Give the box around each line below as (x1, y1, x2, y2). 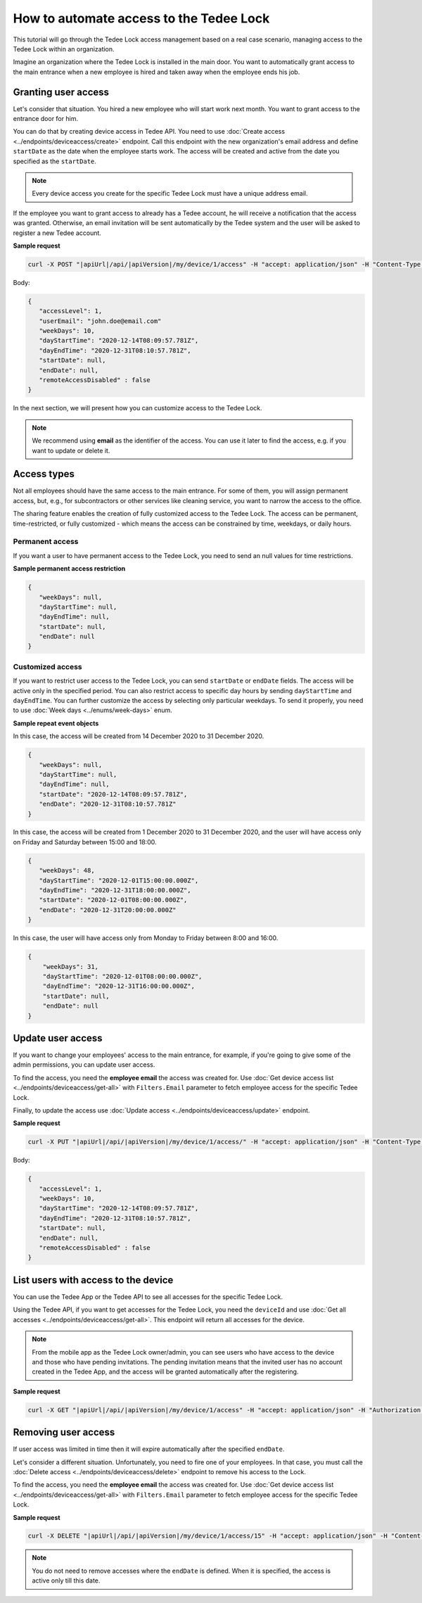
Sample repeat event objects (13, 718, 99, 728)
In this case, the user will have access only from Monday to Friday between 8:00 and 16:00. (13, 934, 279, 942)
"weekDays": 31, (42, 963, 98, 970)
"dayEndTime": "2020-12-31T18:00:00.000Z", (39, 887, 191, 894)
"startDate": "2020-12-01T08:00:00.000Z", (39, 896, 188, 904)
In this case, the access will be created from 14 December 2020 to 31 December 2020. (13, 732, 264, 740)
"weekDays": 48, (39, 866, 95, 875)
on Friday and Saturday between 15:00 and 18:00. (13, 837, 157, 846)
